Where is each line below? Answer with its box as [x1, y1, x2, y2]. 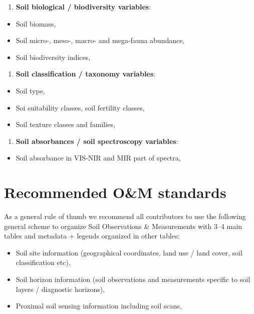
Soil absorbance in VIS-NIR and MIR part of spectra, [16, 152, 181, 163]
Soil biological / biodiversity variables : [16, 1, 151, 11]
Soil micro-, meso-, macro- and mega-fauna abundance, [16, 35, 185, 45]
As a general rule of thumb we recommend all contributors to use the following [4, 211, 246, 221]
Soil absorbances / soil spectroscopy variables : [16, 135, 178, 146]
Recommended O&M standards [4, 182, 226, 202]
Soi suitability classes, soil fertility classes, [16, 102, 145, 112]
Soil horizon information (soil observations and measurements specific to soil [16, 274, 250, 284]
